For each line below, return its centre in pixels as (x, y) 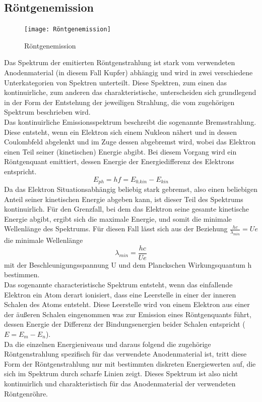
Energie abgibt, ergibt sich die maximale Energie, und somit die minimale (118, 218)
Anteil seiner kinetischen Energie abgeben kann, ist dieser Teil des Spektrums (124, 199)
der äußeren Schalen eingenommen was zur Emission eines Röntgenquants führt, (128, 314)
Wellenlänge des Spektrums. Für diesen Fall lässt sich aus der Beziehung (116, 229)
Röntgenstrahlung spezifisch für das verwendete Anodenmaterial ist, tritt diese (125, 354)
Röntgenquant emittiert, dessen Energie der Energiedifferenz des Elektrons (119, 161)
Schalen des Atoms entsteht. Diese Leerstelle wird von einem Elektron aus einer (127, 304)
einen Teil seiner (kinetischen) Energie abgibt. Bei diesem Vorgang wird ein (120, 151)
